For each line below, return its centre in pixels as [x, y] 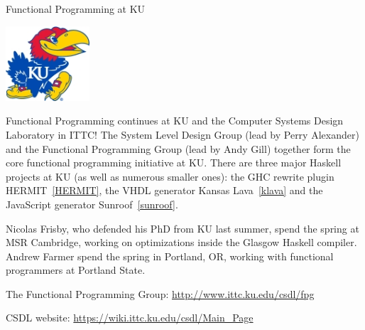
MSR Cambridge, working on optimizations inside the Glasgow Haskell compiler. [181, 242]
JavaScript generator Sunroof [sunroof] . [92, 204]
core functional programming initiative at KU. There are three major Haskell [174, 163]
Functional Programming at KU [76, 9]
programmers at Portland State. [76, 270]
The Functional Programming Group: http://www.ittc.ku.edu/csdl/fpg [160, 293]
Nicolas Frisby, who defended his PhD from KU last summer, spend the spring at [182, 228]
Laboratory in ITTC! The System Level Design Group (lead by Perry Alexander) [182, 134]
